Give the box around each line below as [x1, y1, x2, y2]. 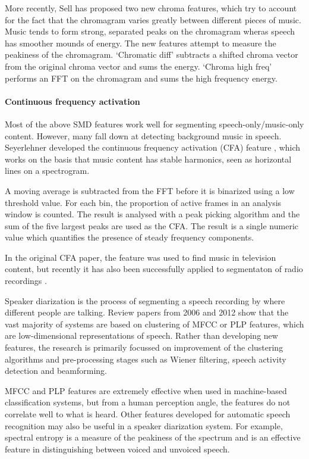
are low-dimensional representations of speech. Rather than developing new [5, 329, 278, 342]
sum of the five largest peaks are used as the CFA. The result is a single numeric [5, 219, 299, 232]
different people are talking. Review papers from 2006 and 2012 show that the [5, 306, 289, 319]
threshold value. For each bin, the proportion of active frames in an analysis [5, 196, 282, 208]
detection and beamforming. [5, 364, 107, 377]
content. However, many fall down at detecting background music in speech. [5, 129, 282, 142]
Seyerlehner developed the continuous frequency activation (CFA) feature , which [5, 141, 301, 154]
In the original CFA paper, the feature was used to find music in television [5, 251, 276, 263]
